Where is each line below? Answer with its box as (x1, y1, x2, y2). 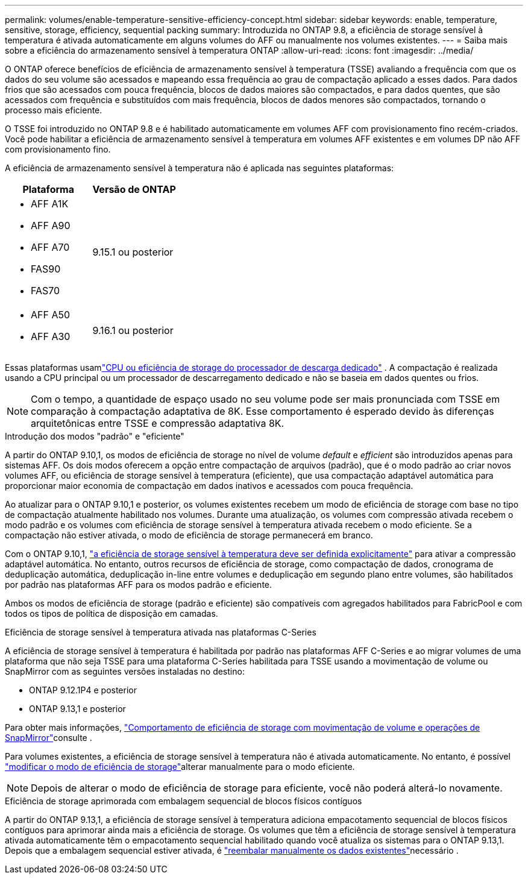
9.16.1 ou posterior (92, 324, 174, 336)
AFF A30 (31, 330, 71, 342)
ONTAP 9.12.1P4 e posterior (29, 685, 137, 695)
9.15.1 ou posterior (92, 246, 174, 258)
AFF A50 (31, 309, 71, 321)
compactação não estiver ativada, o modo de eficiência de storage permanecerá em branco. (5, 530, 373, 540)
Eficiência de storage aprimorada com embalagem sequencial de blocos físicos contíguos (5, 796, 362, 806)
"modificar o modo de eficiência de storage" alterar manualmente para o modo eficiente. (5, 761, 355, 772)
